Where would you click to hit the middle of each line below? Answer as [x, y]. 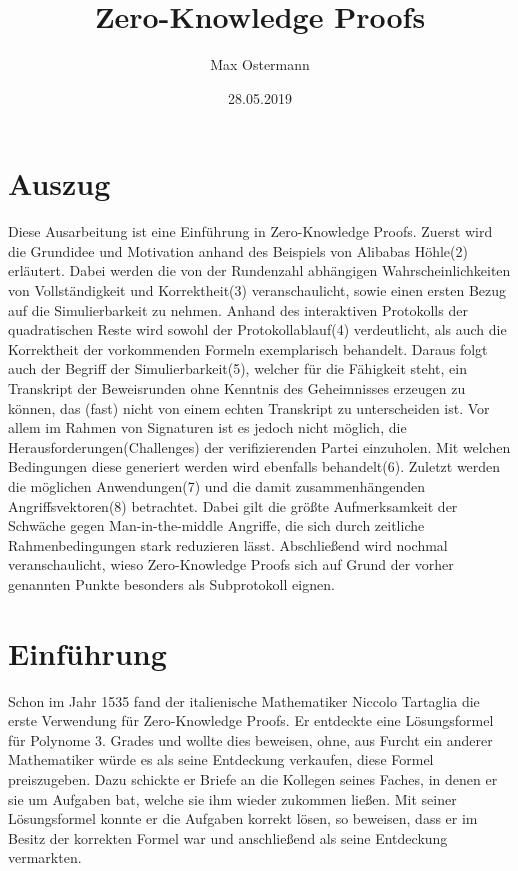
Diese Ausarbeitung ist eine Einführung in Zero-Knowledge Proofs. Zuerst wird [250, 231]
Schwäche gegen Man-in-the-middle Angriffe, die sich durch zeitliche [216, 525]
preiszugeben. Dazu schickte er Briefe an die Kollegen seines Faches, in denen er [253, 779]
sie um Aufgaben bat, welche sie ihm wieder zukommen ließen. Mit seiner [232, 798]
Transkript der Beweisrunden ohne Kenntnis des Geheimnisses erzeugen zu [237, 388]
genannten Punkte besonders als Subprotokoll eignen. [171, 583]
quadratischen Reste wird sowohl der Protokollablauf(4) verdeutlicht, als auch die [257, 329]
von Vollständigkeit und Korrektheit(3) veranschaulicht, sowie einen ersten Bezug [257, 290]
